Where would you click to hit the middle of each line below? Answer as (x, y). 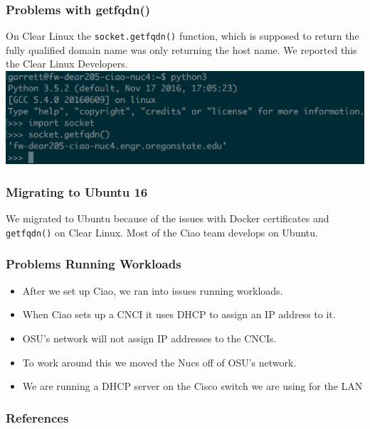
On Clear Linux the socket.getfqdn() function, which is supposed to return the (183, 36)
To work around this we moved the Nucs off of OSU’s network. (159, 362)
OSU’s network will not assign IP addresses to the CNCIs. (149, 338)
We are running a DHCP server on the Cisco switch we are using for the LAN (192, 386)
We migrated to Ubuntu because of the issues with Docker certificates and (168, 218)
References (37, 417)
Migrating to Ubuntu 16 (77, 191)
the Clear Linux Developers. (67, 64)
